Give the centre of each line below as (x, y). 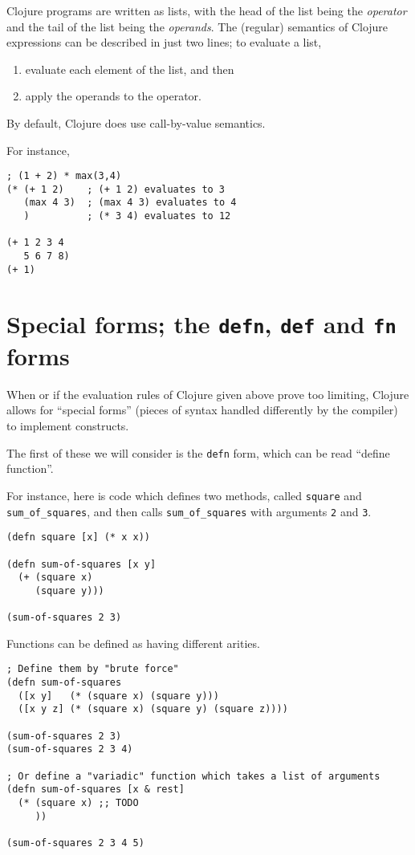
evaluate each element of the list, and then (130, 69)
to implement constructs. (68, 426)
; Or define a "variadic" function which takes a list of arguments (193, 776)
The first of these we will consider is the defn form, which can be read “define (198, 452)
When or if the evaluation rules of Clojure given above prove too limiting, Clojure (208, 394)
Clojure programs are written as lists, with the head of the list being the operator (207, 10)
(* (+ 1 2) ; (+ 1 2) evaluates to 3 (116, 189)
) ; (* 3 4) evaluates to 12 (127, 216)
